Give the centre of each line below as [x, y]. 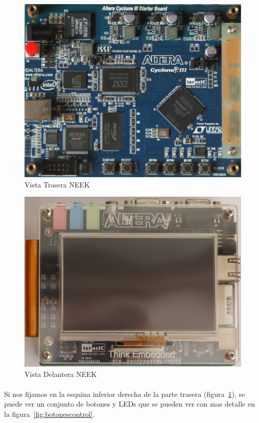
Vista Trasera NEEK [57, 184]
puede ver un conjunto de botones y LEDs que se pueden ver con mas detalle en [129, 404]
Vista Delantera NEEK [61, 374]
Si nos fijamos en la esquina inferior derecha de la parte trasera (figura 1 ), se [125, 394]
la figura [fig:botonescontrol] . [50, 414]
